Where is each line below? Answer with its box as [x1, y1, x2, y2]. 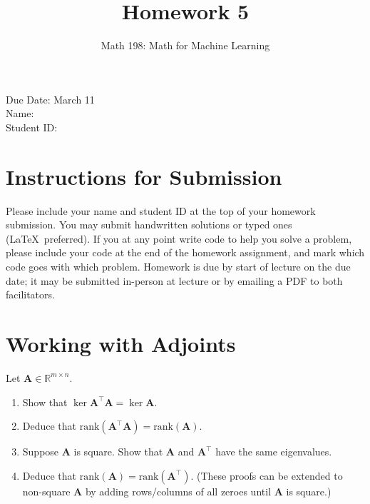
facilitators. [6, 287, 55, 302]
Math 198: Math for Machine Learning [101, 38, 270, 53]
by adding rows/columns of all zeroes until [85, 483, 272, 498]
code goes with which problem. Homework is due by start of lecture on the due [6, 259, 351, 273]
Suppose [22, 444, 59, 459]
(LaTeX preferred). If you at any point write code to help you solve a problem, [6, 231, 352, 246]
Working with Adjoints [6, 328, 236, 358]
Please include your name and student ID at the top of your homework [6, 203, 316, 218]
